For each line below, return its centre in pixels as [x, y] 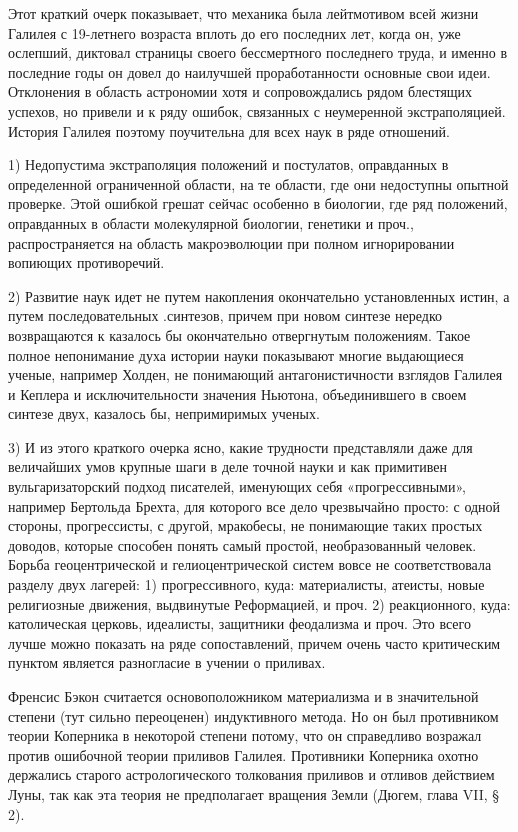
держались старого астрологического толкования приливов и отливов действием [251, 774]
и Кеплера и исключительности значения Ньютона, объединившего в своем [237, 393]
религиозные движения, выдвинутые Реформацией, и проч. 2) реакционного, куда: [259, 603]
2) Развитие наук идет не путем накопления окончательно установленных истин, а [259, 295]
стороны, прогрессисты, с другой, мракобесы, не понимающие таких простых [245, 525]
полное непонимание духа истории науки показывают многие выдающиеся [236, 354]
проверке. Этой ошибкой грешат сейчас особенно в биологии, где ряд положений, [258, 203]
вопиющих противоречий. [86, 262]
